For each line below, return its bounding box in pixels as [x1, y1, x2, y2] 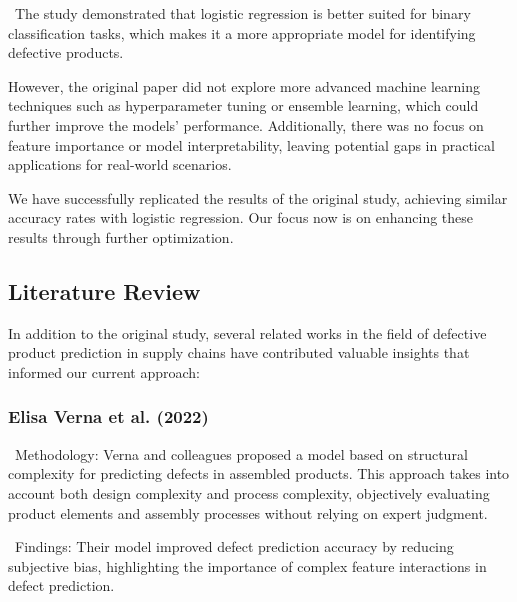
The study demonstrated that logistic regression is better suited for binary [14, 3, 471, 23]
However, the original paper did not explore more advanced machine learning [8, 75, 480, 96]
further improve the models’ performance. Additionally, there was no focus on [8, 114, 484, 135]
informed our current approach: [8, 361, 200, 382]
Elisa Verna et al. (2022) [8, 404, 209, 429]
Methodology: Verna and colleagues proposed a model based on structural [14, 443, 468, 464]
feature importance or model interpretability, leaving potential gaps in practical [8, 134, 495, 155]
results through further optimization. [8, 226, 234, 247]
